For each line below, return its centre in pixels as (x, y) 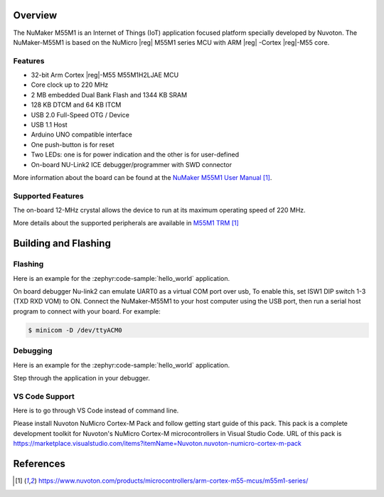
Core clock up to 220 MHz (70, 85)
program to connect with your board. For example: (87, 311)
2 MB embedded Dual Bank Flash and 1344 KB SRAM (109, 95)
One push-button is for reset (73, 144)
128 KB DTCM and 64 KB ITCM (76, 105)
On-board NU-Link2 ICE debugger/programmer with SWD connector (132, 164)
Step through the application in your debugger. (82, 378)
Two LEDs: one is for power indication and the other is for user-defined (135, 155)
